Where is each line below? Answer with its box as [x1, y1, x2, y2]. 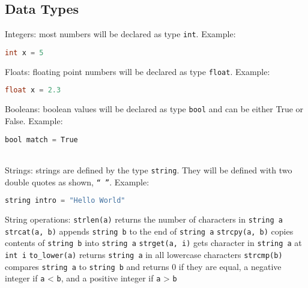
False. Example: [5, 114, 63, 127]
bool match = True [5, 135, 78, 144]
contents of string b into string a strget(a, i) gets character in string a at [5, 236, 302, 249]
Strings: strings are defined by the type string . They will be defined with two [5, 163, 292, 176]
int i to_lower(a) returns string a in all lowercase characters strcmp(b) [5, 248, 283, 261]
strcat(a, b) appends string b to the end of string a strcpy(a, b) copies [5, 224, 294, 237]
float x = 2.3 [5, 86, 61, 95]
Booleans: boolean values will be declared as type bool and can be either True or [5, 103, 304, 115]
